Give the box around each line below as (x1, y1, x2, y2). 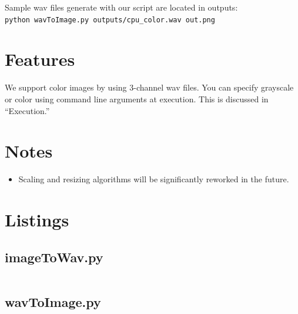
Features (5, 47, 75, 71)
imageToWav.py (5, 248, 103, 266)
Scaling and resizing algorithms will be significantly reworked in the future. (18, 173, 289, 185)
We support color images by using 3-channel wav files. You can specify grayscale (5, 81, 294, 93)
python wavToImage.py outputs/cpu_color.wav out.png (5, 15, 215, 24)
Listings (5, 208, 69, 232)
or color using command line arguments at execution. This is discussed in (5, 92, 269, 105)
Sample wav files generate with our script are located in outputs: (5, 1, 238, 13)
